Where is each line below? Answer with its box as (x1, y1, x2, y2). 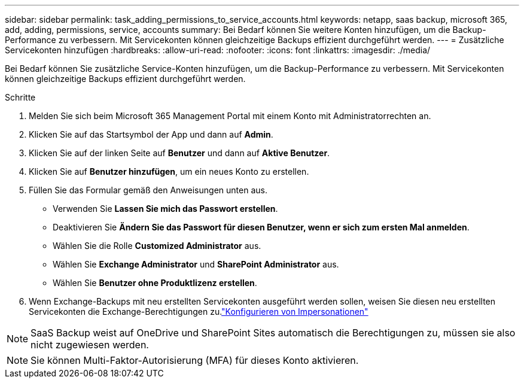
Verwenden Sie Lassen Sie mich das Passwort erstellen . (53, 203, 278, 214)
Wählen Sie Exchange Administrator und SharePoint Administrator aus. (53, 259, 339, 269)
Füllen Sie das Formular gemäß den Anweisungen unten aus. (29, 185, 267, 195)
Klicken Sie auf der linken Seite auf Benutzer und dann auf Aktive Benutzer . (29, 148, 330, 158)
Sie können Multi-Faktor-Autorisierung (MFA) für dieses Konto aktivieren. (31, 354, 359, 366)
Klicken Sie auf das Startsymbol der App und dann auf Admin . (29, 129, 273, 139)
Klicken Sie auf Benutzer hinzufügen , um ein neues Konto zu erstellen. (29, 166, 309, 177)
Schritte (5, 92, 36, 102)
